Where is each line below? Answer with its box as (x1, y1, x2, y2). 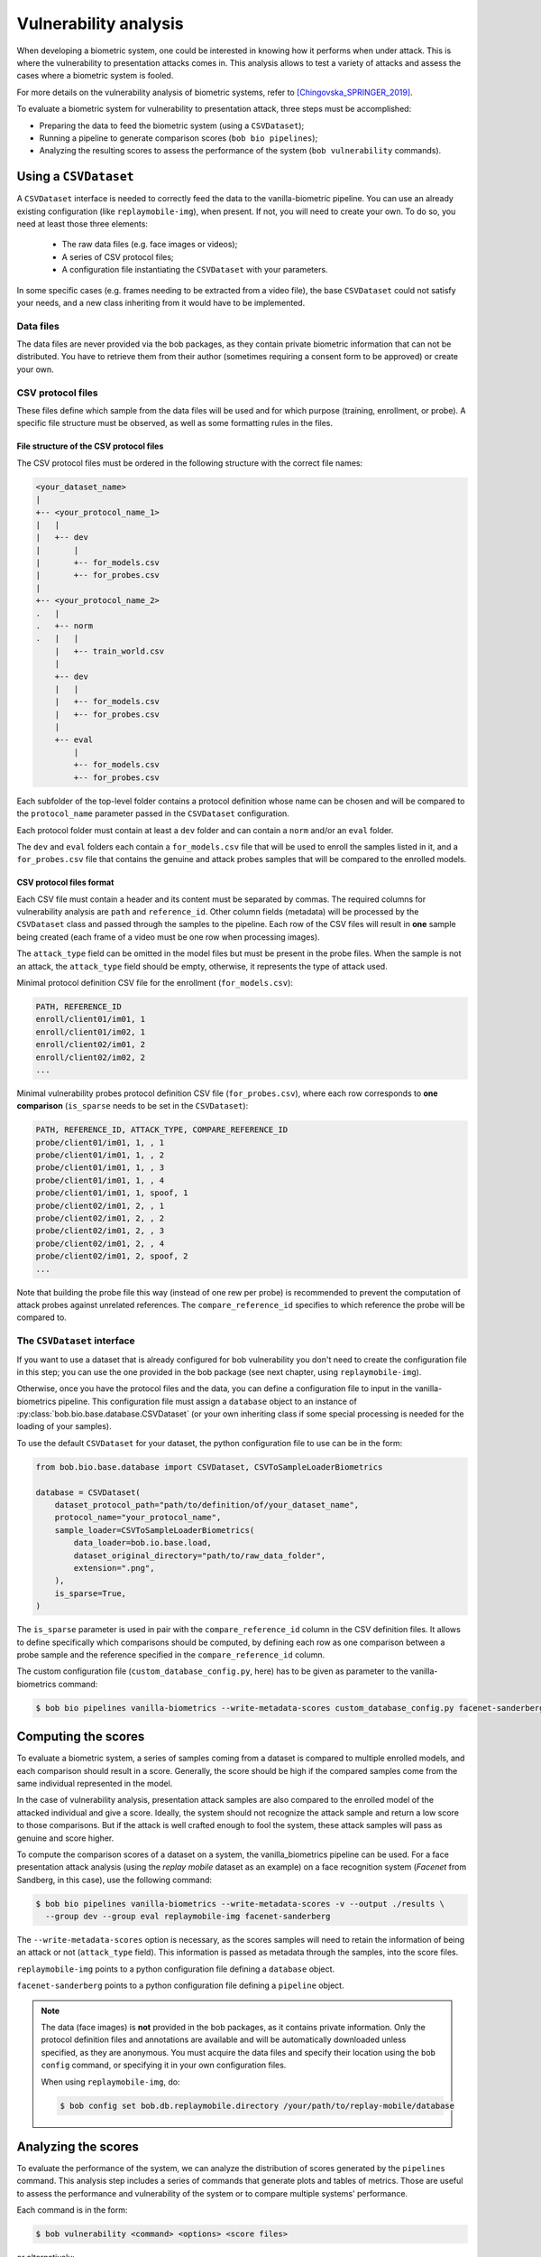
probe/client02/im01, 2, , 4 (35, 1238, 165, 1249)
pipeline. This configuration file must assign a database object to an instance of (58, 1396, 358, 1407)
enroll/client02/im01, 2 (35, 1039, 146, 1050)
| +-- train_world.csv (54, 646, 165, 656)
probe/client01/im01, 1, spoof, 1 (35, 1188, 188, 1198)
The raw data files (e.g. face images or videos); (61, 239, 238, 250)
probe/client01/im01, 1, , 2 (35, 1150, 165, 1160)
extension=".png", (73, 1563, 155, 1573)
